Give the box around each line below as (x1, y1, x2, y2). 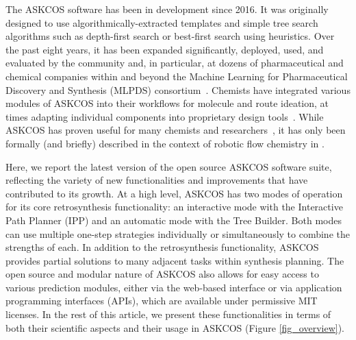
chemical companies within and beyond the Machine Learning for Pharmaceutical (5, 69, 348, 83)
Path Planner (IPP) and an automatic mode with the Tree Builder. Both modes (5, 212, 342, 227)
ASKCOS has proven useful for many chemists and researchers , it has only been (5, 123, 346, 137)
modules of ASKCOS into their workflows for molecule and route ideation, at (5, 96, 329, 110)
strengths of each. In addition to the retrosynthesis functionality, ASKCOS (5, 240, 319, 254)
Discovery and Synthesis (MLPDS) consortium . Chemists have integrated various (5, 82, 351, 97)
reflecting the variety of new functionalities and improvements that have (5, 173, 308, 187)
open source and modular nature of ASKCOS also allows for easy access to (5, 267, 319, 281)
